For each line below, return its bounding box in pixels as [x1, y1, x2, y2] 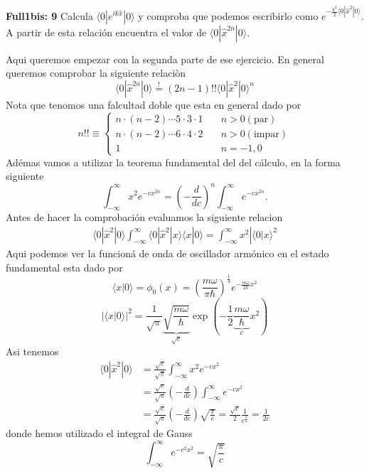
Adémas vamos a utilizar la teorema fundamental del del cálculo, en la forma [6, 154, 341, 169]
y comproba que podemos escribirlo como [138, 8, 319, 23]
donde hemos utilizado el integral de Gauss [6, 426, 193, 441]
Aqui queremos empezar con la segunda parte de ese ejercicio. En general [6, 51, 324, 66]
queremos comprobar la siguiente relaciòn [6, 65, 186, 80]
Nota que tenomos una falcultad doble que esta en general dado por [6, 97, 301, 112]
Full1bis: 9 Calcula [6, 8, 93, 23]
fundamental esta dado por [6, 259, 123, 274]
